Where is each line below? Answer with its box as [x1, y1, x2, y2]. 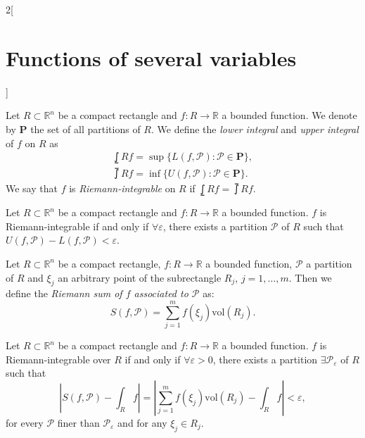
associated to [134, 286, 188, 301]
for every [6, 415, 44, 430]
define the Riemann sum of [6, 286, 122, 301]
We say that [6, 181, 58, 196]
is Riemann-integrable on [69, 181, 176, 196]
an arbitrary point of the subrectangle [58, 270, 222, 284]
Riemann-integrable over [6, 351, 111, 366]
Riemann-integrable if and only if [6, 218, 149, 233]
